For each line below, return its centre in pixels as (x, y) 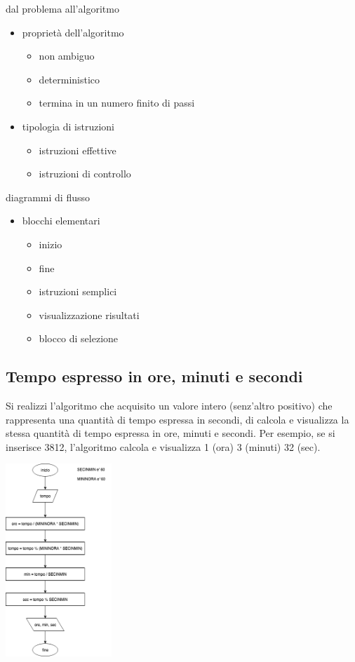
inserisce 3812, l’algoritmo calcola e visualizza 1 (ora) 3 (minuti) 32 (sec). (163, 446)
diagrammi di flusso (48, 197)
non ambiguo (67, 56)
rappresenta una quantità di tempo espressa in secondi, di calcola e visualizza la (177, 419)
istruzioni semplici (78, 291)
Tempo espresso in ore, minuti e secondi (154, 376)
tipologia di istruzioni (68, 126)
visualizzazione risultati (89, 315)
